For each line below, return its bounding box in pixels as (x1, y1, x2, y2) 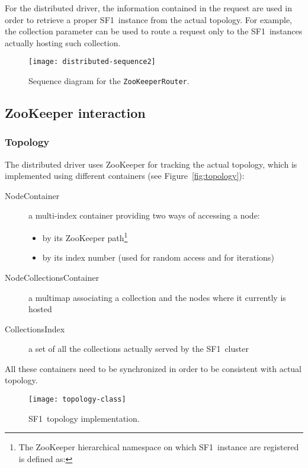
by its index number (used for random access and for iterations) (42, 251, 274, 264)
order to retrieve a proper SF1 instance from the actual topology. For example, (5, 13, 292, 25)
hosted (28, 303, 52, 315)
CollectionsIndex (5, 322, 65, 335)
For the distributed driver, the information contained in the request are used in (5, 2, 292, 14)
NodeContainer (5, 189, 60, 201)
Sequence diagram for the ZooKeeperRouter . (28, 75, 190, 87)
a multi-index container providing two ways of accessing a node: (28, 209, 260, 222)
